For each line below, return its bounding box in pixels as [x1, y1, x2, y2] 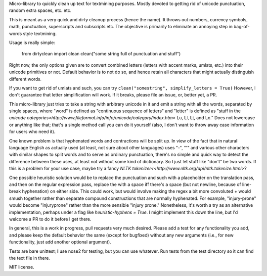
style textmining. [23, 30, 57, 37]
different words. [9, 76, 42, 82]
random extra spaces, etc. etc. [9, 7, 72, 13]
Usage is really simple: [9, 40, 55, 46]
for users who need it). [9, 129, 56, 135]
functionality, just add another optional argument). [9, 239, 111, 245]
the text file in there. [9, 255, 50, 261]
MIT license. [9, 264, 35, 270]
